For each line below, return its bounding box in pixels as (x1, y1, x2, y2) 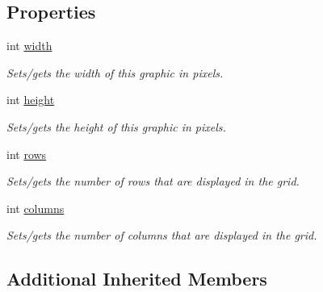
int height (6, 91, 55, 108)
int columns (6, 199, 65, 216)
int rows (6, 145, 47, 162)
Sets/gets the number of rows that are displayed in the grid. (6, 173, 300, 190)
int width (6, 37, 52, 54)
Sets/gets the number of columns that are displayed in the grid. (6, 227, 317, 244)
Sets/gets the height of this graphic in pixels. (6, 118, 226, 135)
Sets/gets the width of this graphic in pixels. (6, 64, 224, 81)
